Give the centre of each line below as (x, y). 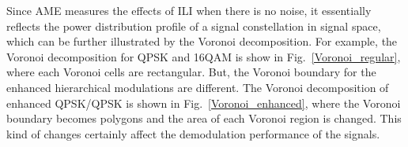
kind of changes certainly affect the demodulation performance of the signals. (193, 133)
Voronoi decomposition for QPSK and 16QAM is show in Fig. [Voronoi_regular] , (204, 56)
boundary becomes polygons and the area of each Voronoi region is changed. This (204, 118)
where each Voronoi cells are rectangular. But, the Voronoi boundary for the (191, 72)
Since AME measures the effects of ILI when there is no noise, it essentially (189, 10)
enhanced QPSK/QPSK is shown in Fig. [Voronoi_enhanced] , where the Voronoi (204, 103)
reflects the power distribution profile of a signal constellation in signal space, (194, 26)
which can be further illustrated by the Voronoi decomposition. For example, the (202, 41)
